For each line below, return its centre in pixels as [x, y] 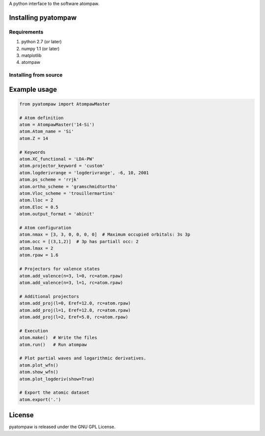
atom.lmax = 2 [36, 248]
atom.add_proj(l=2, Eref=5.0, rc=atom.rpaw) [74, 317]
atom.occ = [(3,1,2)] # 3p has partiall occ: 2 [79, 241]
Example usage [33, 89]
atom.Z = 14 [34, 138]
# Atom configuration [45, 228]
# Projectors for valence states [60, 269]
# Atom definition [41, 118]
